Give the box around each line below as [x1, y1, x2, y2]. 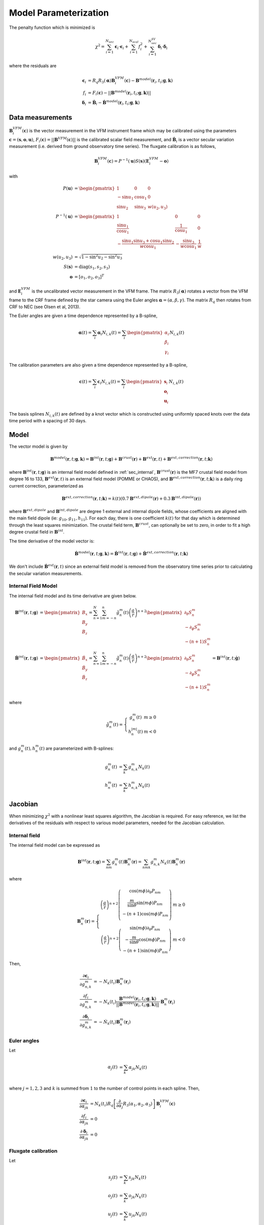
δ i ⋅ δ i [157, 44, 168, 50]
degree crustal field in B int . [9, 528, 65, 535]
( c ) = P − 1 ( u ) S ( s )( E [107, 157, 150, 164]
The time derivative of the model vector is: [9, 538, 95, 544]
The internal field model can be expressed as [9, 842, 100, 848]
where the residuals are [9, 63, 57, 69]
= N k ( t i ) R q [90, 1101, 113, 1107]
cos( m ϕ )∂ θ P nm [129, 888, 161, 895]
